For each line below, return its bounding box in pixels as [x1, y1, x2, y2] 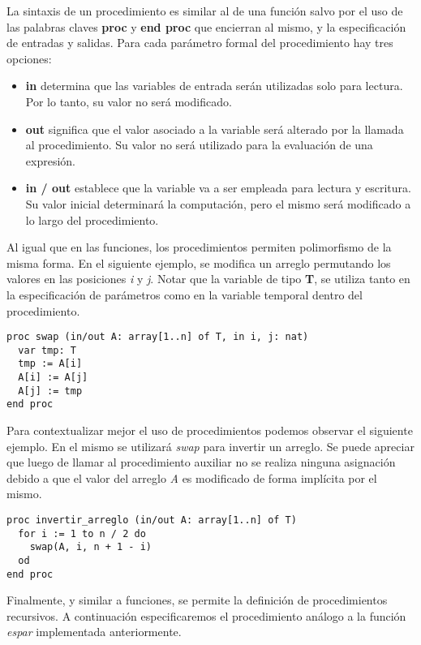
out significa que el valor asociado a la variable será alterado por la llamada [25, 120, 404, 137]
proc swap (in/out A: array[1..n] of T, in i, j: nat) [6, 331, 309, 343]
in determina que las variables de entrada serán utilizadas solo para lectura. [25, 77, 403, 94]
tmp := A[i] [18, 358, 83, 370]
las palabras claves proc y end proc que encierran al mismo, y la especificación [6, 18, 406, 35]
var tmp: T [18, 344, 76, 356]
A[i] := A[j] [18, 372, 88, 384]
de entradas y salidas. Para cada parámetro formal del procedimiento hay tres [6, 34, 393, 51]
